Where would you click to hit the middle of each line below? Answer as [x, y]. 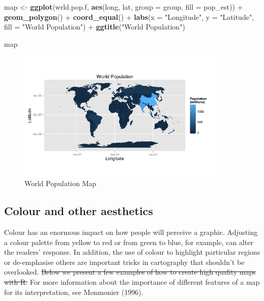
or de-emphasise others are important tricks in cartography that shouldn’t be [124, 262]
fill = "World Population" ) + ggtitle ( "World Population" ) [95, 27]
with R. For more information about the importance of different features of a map [132, 281]
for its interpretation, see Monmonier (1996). [74, 292]
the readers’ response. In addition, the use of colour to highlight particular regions [132, 252]
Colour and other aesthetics [79, 211]
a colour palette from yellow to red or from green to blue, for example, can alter [129, 242]
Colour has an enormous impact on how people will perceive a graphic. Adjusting [131, 232]
